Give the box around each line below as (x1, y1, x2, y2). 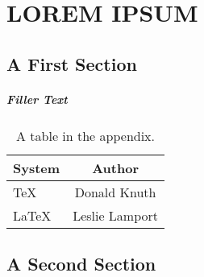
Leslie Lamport (73, 205, 159, 225)
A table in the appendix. (15, 126, 156, 145)
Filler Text (6, 90, 68, 107)
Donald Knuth (74, 182, 156, 201)
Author (92, 158, 139, 177)
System (13, 158, 60, 177)
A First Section (6, 51, 137, 76)
